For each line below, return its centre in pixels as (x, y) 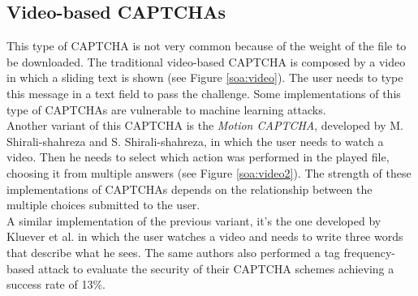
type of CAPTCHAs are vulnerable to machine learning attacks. (166, 109)
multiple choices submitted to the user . (103, 205)
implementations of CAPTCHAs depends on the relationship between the (190, 189)
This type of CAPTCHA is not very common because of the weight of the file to (207, 46)
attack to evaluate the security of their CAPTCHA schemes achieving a (216, 268)
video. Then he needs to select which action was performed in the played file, (198, 157)
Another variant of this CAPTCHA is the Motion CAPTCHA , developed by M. (205, 125)
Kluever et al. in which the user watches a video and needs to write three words (205, 236)
